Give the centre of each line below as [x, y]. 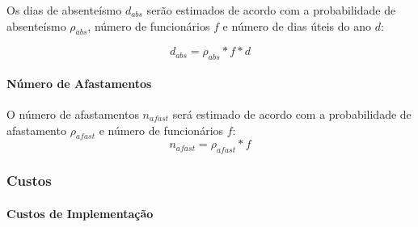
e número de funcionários [161, 130]
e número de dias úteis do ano [297, 25]
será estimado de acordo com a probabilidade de [292, 113]
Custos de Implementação [80, 213]
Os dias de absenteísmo [64, 10]
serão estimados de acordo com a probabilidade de [271, 10]
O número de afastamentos [73, 113]
